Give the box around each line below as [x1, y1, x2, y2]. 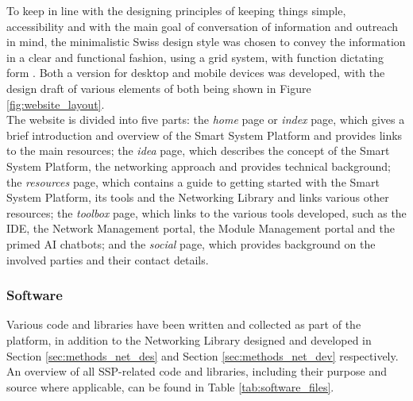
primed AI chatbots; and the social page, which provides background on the [6, 235, 376, 252]
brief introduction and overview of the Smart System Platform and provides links [6, 126, 403, 143]
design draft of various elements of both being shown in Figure [6, 79, 311, 96]
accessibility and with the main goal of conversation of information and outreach [6, 17, 399, 34]
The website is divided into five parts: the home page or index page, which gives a [6, 111, 405, 128]
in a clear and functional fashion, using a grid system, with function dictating [6, 48, 384, 65]
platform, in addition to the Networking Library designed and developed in [6, 331, 372, 348]
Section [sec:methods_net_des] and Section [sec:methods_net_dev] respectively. [6, 347, 399, 364]
